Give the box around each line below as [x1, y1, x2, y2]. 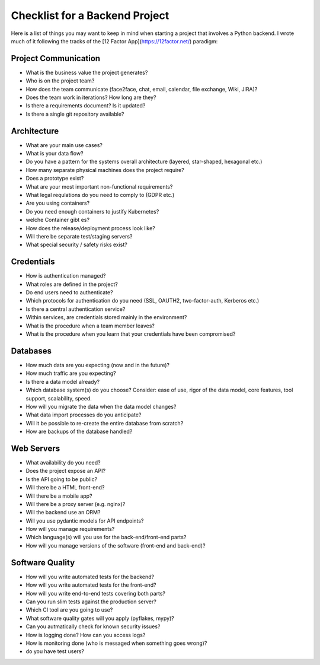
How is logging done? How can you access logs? [25, 631, 146, 638]
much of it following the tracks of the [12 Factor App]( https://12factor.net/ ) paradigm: [11, 37, 218, 44]
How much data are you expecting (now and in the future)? [25, 361, 170, 368]
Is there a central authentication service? [25, 306, 126, 313]
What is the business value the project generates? [25, 69, 148, 76]
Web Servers [11, 443, 60, 453]
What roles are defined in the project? [25, 281, 118, 288]
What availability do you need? [25, 459, 101, 466]
